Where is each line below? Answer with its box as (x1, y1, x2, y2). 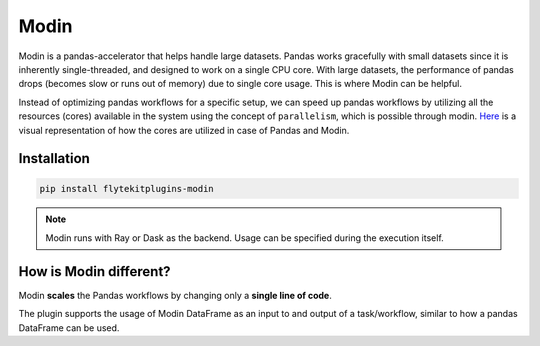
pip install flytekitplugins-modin (39, 183, 214, 194)
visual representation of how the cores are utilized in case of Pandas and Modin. (18, 124, 350, 136)
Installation (18, 150, 90, 167)
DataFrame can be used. (18, 321, 120, 334)
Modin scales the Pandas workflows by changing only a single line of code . (18, 289, 332, 301)
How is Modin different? (18, 263, 171, 280)
